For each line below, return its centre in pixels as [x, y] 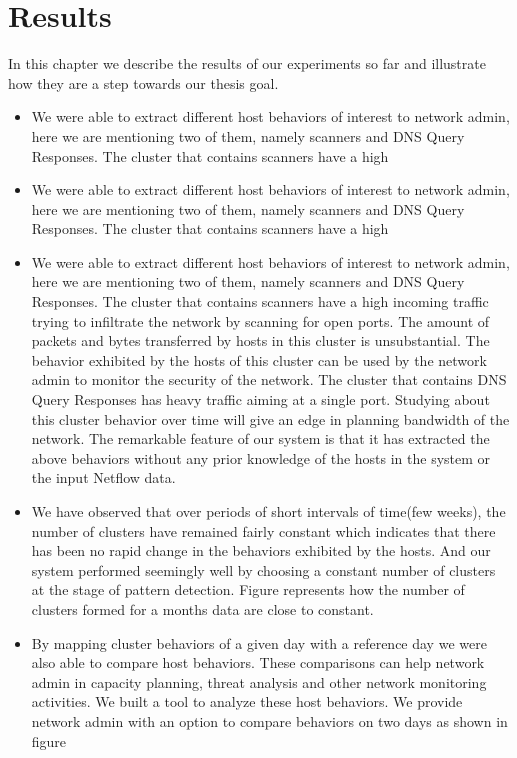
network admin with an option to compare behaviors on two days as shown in [269, 720]
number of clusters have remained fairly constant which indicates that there [263, 530]
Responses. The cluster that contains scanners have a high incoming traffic [260, 301]
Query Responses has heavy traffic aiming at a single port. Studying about [260, 399]
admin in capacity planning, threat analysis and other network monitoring [259, 681]
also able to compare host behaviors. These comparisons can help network [258, 662]
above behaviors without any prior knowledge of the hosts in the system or [261, 457]
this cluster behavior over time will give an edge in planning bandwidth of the [270, 418]
